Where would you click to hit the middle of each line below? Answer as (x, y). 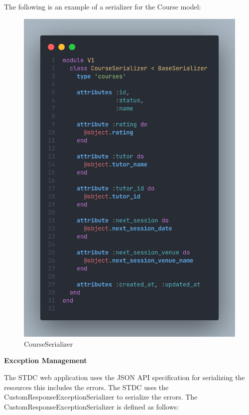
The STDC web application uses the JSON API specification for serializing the (124, 377)
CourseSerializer (49, 343)
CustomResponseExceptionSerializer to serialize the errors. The (101, 397)
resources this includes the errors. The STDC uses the (86, 387)
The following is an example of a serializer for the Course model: (103, 6)
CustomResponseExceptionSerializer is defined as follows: (91, 406)
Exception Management (46, 360)
